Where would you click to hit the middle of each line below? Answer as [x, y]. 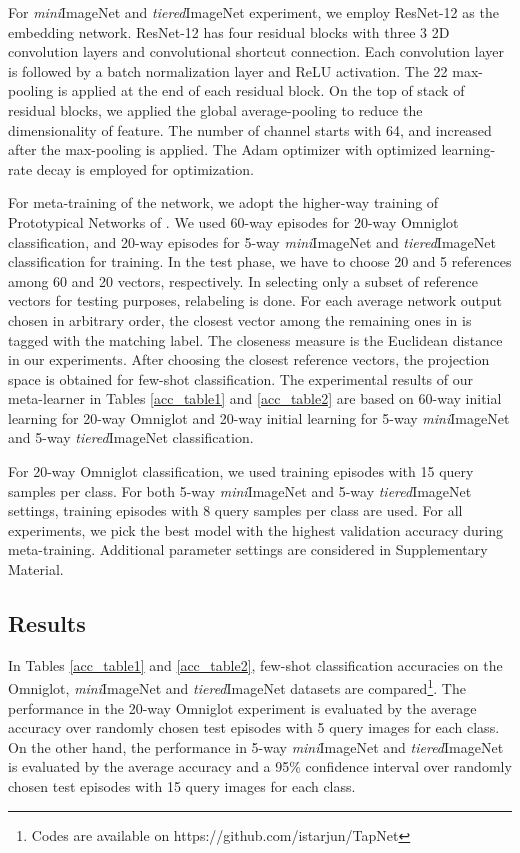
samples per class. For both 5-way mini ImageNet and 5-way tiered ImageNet [240, 490]
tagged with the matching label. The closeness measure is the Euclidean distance [255, 339]
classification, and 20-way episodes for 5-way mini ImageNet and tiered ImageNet [252, 241]
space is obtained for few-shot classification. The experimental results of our [241, 378]
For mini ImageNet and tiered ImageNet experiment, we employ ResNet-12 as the [253, 12]
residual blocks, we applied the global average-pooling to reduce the [215, 109]
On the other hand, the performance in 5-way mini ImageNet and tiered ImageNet [256, 746]
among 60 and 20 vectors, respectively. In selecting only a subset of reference [243, 280]
